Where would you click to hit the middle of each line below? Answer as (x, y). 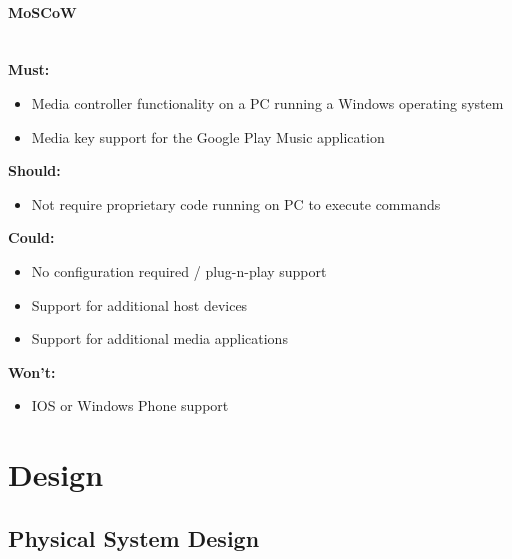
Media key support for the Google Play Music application (208, 136)
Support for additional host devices (139, 304)
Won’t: (32, 371)
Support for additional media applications (159, 338)
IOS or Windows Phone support (130, 405)
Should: (34, 170)
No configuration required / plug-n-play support (179, 270)
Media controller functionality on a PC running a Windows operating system (267, 102)
